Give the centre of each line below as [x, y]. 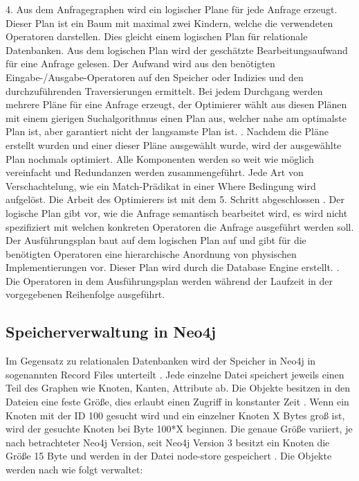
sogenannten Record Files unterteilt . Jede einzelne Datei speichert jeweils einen [175, 374]
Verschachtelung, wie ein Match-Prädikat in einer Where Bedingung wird [161, 185]
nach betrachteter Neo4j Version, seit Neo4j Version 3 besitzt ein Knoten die [168, 442]
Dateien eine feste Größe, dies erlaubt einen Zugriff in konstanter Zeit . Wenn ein [177, 402]
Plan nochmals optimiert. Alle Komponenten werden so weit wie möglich [160, 158]
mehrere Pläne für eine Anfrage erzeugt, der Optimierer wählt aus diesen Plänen [176, 104]
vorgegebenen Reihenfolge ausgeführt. [85, 294]
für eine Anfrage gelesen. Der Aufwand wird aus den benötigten [140, 63]
